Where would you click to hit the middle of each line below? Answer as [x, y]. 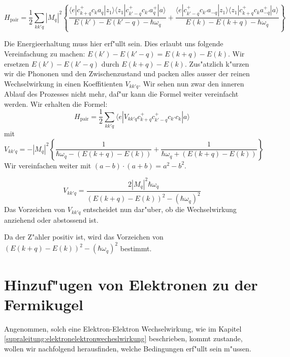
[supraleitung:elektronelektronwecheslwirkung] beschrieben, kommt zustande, [123, 338]
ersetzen [17, 63]
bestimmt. [136, 248]
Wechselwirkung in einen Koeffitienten [63, 83]
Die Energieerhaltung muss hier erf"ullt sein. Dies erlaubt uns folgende [114, 43]
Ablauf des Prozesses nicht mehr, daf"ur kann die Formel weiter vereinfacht [121, 94]
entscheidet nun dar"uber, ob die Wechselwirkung [160, 209]
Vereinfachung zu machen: [45, 53]
